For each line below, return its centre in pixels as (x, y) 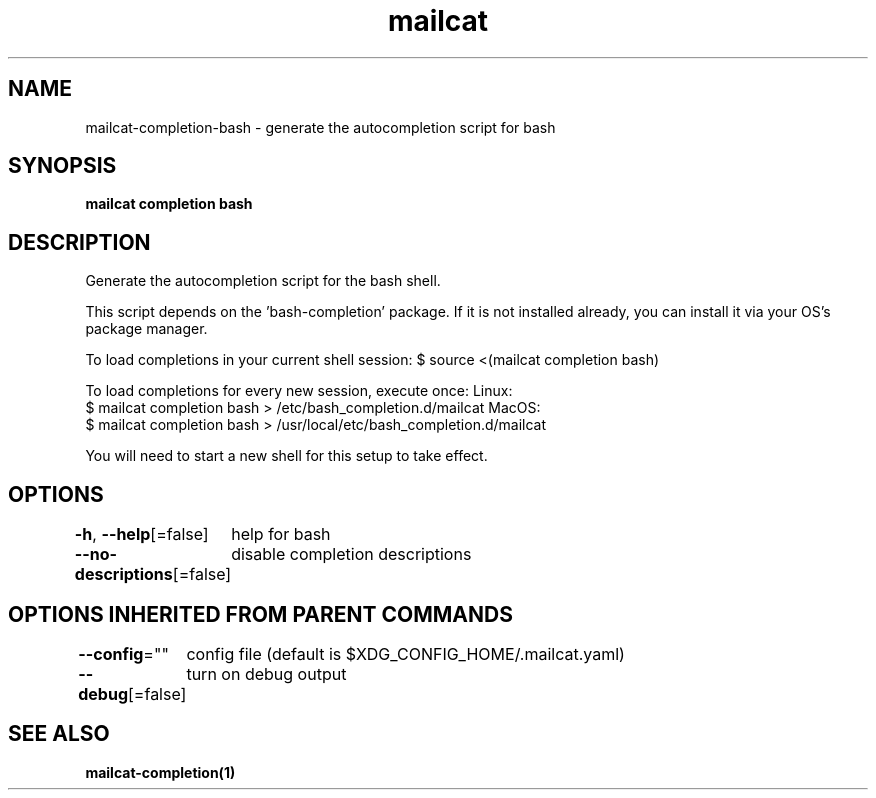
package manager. (146, 329)
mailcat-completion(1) (160, 772)
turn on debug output (266, 673)
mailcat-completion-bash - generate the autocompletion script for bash (320, 127)
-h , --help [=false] (141, 534)
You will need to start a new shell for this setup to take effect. (286, 456)
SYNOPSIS (62, 166)
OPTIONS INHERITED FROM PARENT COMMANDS (260, 614)
